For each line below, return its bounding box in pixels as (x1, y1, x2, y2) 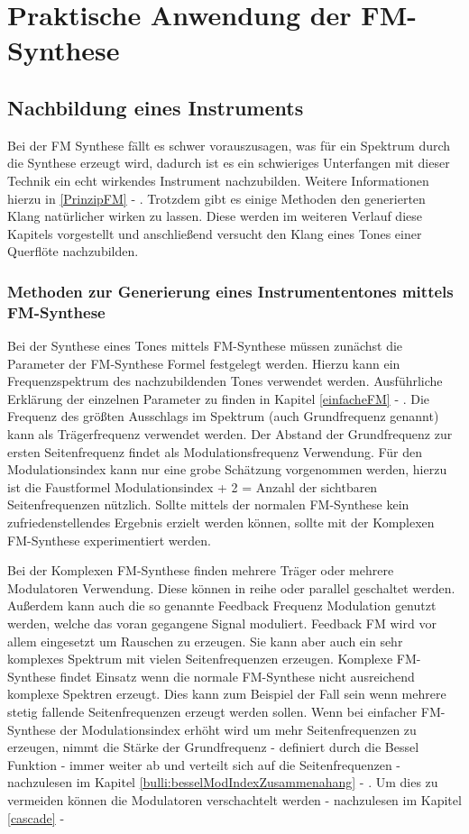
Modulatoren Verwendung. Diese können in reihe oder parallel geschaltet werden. (7, 578, 455, 597)
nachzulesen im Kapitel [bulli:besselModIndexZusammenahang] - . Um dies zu (7, 773, 438, 792)
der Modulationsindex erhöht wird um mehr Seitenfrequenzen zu (60, 719, 417, 738)
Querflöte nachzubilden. (7, 242, 139, 261)
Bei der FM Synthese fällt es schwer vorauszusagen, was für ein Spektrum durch (7, 135, 451, 154)
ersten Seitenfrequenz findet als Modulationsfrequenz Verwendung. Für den (7, 442, 423, 461)
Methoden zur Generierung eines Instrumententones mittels (7, 280, 454, 302)
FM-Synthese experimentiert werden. (7, 530, 211, 549)
